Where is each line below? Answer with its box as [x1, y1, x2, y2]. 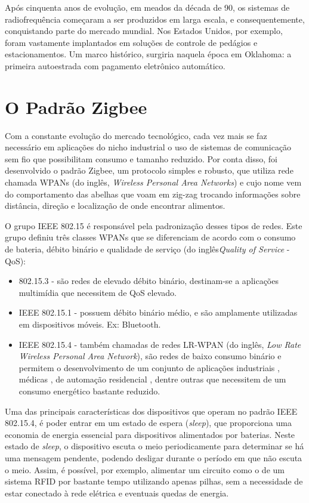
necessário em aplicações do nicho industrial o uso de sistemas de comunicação [5, 141, 292, 153]
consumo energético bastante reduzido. [18, 384, 160, 397]
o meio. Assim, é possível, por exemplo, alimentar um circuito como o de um [5, 463, 285, 476]
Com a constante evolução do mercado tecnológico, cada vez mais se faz [5, 129, 267, 141]
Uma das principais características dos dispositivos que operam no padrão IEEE [5, 405, 298, 417]
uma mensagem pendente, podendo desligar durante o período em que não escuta [5, 451, 302, 464]
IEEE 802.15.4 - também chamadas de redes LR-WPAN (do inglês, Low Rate [18, 338, 301, 350]
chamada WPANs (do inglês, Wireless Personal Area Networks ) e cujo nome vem [5, 176, 302, 189]
